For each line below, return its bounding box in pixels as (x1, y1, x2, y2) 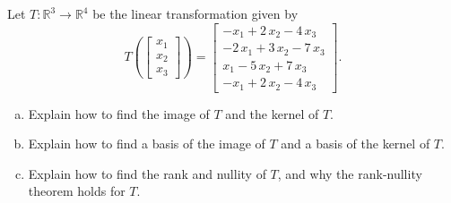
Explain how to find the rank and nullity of (28, 164, 266, 182)
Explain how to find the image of (28, 104, 210, 123)
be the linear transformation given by (92, 4, 299, 22)
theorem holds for (28, 182, 126, 200)
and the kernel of (225, 104, 319, 123)
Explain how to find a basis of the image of (28, 134, 265, 153)
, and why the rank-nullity (277, 164, 422, 182)
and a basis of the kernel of (281, 134, 430, 153)
